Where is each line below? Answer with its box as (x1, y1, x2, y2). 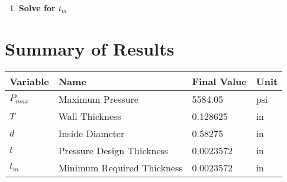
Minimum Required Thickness (58, 160, 183, 174)
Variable (9, 74, 49, 88)
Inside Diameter (58, 126, 125, 140)
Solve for (18, 2, 56, 14)
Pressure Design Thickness (58, 143, 169, 157)
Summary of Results (5, 36, 175, 60)
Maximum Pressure (58, 92, 138, 106)
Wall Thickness (58, 109, 121, 123)
